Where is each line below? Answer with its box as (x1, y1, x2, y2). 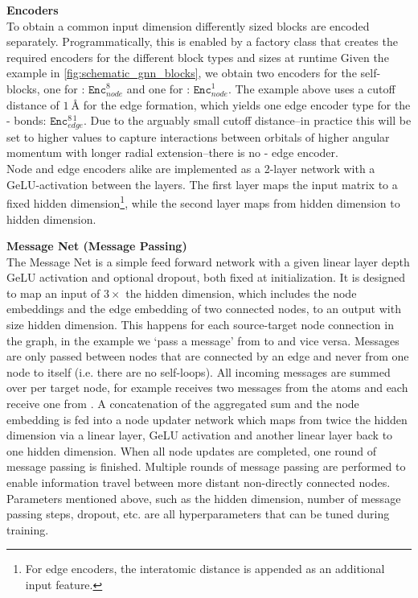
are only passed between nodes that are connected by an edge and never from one (6, 348, 409, 365)
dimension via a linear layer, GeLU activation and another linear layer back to (6, 427, 393, 443)
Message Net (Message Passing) (6, 237, 187, 254)
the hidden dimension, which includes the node (125, 284, 357, 301)
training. (6, 521, 49, 538)
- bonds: (6, 112, 47, 129)
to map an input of (6, 284, 100, 301)
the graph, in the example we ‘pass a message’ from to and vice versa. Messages (6, 332, 400, 348)
